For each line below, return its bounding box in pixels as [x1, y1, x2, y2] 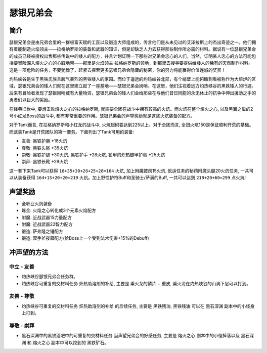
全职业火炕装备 [21, 201, 52, 206]
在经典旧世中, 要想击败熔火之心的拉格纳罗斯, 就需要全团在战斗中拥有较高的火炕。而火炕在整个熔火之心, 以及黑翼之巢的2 [9, 106, 253, 112]
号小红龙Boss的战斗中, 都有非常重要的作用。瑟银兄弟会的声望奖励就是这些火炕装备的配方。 [9, 113, 195, 119]
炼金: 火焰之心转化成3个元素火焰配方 [21, 208, 96, 214]
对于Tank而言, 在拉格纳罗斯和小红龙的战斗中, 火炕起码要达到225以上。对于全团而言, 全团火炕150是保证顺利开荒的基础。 [9, 122, 254, 128]
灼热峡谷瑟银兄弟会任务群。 [21, 273, 78, 279]
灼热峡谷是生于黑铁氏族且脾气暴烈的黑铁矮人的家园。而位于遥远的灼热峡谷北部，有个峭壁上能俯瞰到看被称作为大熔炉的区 [9, 76, 256, 82]
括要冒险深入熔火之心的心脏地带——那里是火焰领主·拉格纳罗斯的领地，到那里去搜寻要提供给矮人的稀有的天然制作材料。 [9, 60, 253, 66]
